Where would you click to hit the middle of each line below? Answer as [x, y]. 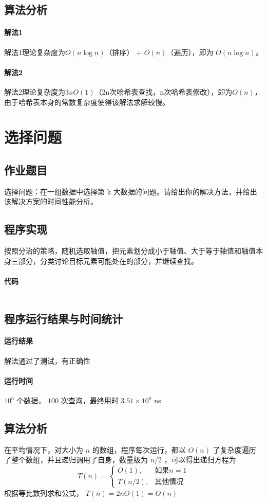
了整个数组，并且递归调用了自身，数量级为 [76, 460]
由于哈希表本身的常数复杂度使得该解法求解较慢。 [87, 102]
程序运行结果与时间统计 [63, 318]
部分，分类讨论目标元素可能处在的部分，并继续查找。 [108, 261]
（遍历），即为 [190, 52]
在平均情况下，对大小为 [44, 449]
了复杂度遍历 [234, 449]
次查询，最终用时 [90, 400]
